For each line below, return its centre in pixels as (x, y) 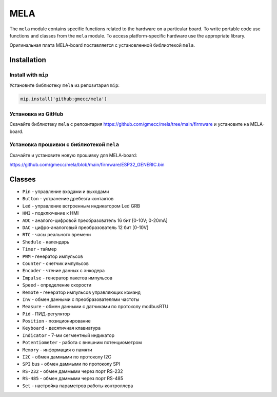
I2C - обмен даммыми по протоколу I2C (67, 357)
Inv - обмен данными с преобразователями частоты (81, 299)
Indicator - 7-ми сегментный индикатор (68, 335)
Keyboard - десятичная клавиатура (62, 328)
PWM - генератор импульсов (53, 256)
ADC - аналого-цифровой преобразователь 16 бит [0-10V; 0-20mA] (95, 220)
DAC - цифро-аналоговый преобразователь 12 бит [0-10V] (85, 227)
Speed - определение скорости (57, 285)
